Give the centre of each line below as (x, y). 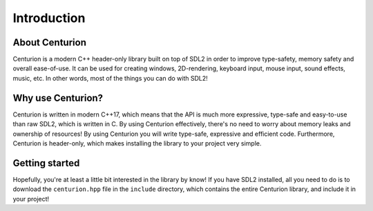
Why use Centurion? (58, 98)
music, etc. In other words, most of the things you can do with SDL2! (111, 78)
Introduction (49, 18)
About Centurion (49, 42)
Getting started (46, 163)
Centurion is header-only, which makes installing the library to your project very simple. (137, 143)
